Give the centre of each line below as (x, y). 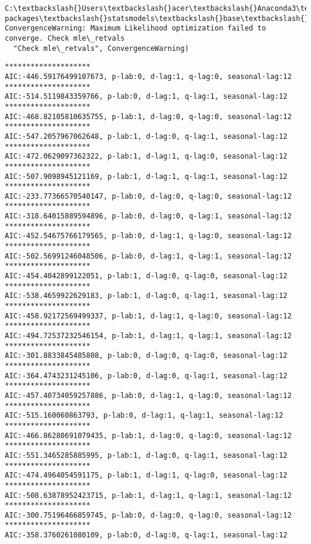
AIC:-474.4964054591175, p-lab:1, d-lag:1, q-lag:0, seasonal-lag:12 (146, 475)
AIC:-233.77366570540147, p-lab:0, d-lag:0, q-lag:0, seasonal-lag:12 (148, 196)
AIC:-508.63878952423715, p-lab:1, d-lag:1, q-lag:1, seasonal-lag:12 (148, 495)
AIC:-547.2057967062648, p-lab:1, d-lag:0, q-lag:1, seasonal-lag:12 (146, 136)
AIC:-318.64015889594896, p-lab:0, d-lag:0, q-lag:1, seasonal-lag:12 (148, 216)
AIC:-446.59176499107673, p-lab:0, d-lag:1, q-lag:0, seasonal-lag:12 (148, 76)
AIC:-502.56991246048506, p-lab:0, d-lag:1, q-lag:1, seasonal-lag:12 (148, 256)
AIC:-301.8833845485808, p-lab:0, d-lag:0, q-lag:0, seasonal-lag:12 (146, 356)
